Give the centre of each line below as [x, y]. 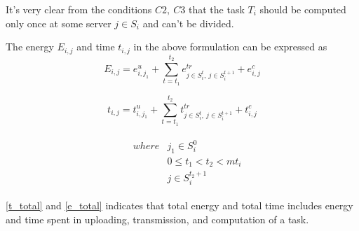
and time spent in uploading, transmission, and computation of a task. [157, 219]
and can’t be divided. [188, 23]
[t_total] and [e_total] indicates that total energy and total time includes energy [179, 205]
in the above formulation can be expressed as [230, 47]
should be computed [303, 9]
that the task [217, 9]
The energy [30, 47]
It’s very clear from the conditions [79, 9]
